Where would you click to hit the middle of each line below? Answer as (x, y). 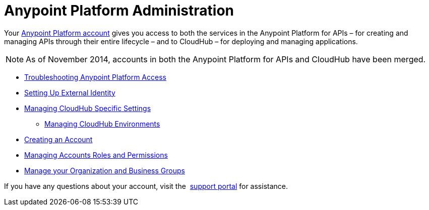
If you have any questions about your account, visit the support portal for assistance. (146, 186)
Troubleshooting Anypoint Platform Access (95, 77)
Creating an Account (58, 139)
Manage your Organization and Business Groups (105, 170)
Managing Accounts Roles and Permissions (96, 155)
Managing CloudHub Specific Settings (88, 108)
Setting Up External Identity (70, 92)
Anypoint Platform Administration (119, 11)
